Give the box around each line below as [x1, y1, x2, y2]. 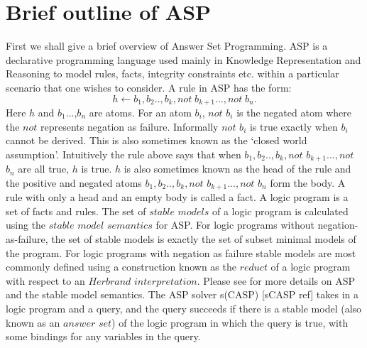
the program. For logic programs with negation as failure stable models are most [6, 245, 356, 260]
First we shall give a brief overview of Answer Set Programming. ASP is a [6, 38, 328, 53]
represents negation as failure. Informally [40, 119, 219, 134]
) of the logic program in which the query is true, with [111, 315, 349, 330]
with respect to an [6, 273, 85, 288]
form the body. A [270, 175, 346, 190]
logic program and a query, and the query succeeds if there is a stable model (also [6, 300, 362, 315]
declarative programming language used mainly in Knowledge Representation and [6, 52, 361, 67]
